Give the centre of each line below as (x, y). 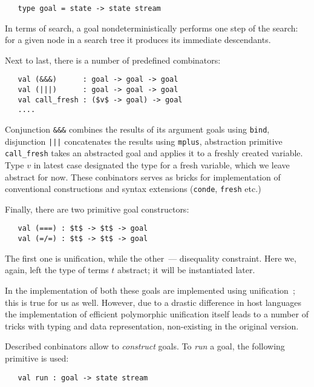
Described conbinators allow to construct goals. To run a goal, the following (145, 346)
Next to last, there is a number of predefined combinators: (113, 60)
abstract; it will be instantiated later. (186, 270)
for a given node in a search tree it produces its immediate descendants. (138, 40)
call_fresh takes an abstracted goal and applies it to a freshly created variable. (154, 153)
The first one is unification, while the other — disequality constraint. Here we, (151, 258)
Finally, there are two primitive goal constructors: (97, 209)
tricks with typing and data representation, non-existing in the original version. (152, 326)
